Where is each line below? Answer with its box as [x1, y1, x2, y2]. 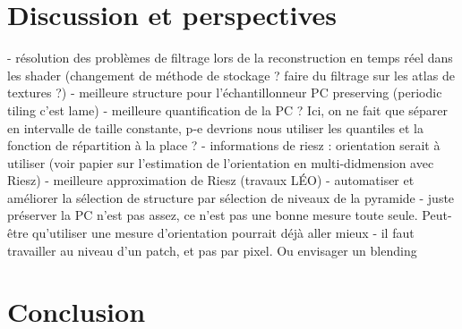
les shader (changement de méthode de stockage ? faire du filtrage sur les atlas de [7, 65, 455, 84]
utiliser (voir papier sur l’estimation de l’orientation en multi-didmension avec [7, 153, 434, 172]
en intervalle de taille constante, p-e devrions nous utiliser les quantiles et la [7, 118, 423, 137]
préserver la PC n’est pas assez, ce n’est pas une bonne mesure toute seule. [7, 206, 418, 224]
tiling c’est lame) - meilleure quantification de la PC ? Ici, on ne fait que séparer [7, 100, 448, 119]
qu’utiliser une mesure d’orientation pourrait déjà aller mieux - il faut [32, 224, 415, 242]
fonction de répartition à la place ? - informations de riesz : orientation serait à [7, 136, 441, 155]
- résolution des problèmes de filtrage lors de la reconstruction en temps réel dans [7, 48, 453, 67]
